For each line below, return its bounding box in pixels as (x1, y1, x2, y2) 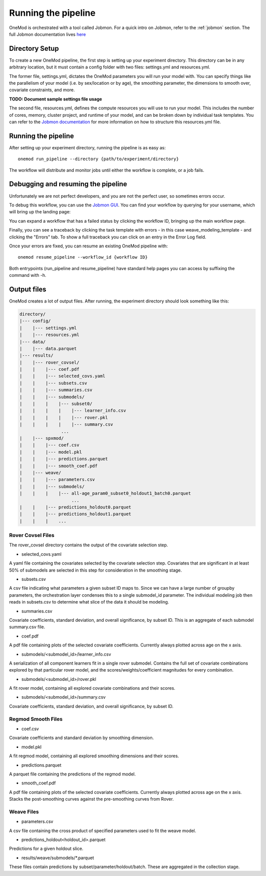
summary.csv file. (9, 624, 45, 630)
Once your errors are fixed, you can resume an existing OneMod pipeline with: (9, 243, 168, 249)
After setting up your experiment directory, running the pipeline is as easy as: (9, 144, 166, 150)
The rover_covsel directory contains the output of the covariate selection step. (9, 542, 168, 548)
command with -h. (9, 272, 46, 278)
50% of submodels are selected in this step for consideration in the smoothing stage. (9, 567, 182, 573)
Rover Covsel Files (9, 532, 55, 539)
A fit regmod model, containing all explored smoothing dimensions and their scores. (9, 753, 179, 759)
